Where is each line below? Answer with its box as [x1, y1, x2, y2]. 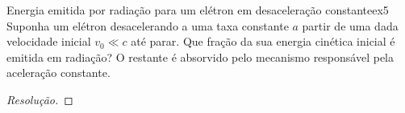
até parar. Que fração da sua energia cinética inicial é [131, 33, 395, 50]
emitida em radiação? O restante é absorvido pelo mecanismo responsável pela [6, 48, 394, 65]
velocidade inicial [6, 33, 91, 50]
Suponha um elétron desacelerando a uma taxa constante [6, 17, 289, 34]
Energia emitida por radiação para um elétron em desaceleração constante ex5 [6, 2, 389, 18]
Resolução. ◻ [6, 91, 73, 107]
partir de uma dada [302, 17, 399, 34]
